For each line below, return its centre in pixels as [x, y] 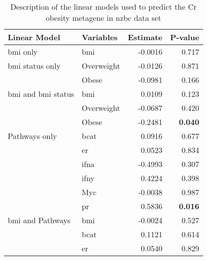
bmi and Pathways [39, 220]
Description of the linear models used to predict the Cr [103, 7]
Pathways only [32, 136]
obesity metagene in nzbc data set [103, 18]
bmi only [23, 52]
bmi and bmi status [41, 94]
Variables [100, 37]
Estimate [145, 37]
